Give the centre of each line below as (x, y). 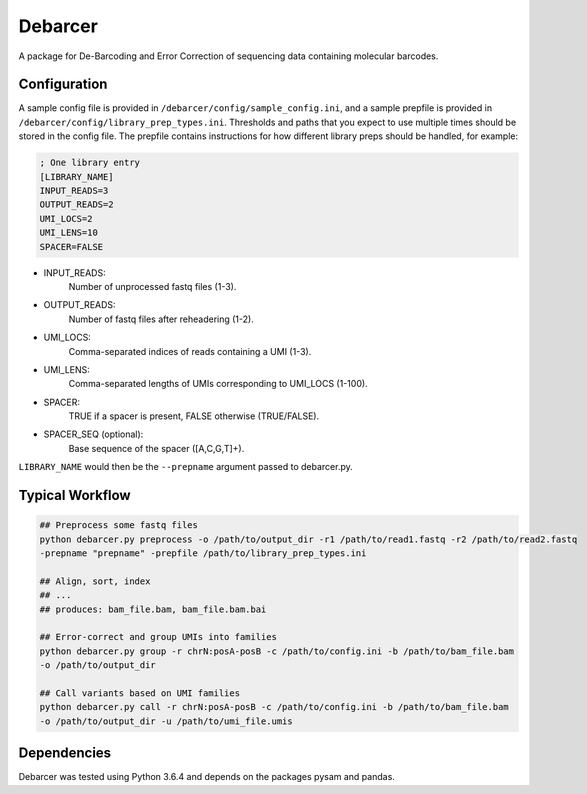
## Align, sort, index (95, 581)
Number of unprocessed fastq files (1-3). (152, 286)
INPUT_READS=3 (74, 190)
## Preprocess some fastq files (119, 525)
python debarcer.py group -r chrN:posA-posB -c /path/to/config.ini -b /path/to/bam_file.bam (277, 651)
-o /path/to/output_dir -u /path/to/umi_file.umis (166, 721)
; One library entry (89, 163)
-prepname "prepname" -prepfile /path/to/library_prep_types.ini (203, 553)
